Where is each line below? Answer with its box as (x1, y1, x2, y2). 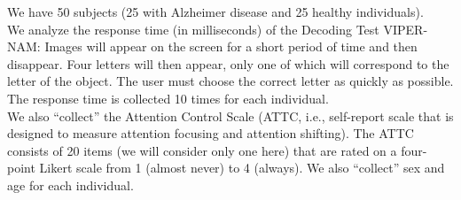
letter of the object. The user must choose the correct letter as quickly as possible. (7, 72, 454, 90)
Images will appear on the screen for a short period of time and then (44, 37, 418, 56)
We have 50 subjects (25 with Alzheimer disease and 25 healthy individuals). (7, 3, 424, 20)
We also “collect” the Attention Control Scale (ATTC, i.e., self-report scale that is (7, 106, 454, 125)
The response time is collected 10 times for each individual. (7, 88, 329, 107)
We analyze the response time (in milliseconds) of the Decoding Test (7, 19, 379, 38)
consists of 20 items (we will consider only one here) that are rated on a (7, 141, 397, 159)
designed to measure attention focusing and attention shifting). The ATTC (7, 124, 414, 142)
